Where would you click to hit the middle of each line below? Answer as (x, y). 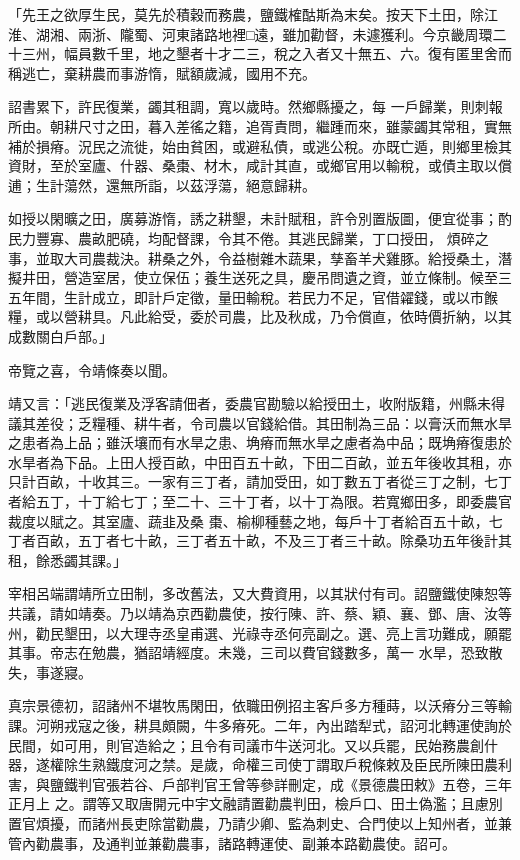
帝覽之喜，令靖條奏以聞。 (92, 369)
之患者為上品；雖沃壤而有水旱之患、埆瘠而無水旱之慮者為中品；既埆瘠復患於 (260, 442)
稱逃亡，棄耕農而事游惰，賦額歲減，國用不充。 (162, 72)
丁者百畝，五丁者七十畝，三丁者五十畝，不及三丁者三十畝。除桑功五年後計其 (260, 540)
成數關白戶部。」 (60, 335)
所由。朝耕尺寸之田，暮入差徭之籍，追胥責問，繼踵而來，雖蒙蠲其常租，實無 (260, 125)
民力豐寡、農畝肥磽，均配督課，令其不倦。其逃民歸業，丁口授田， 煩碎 (241, 237)
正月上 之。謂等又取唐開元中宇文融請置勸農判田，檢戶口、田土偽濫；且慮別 (255, 803)
